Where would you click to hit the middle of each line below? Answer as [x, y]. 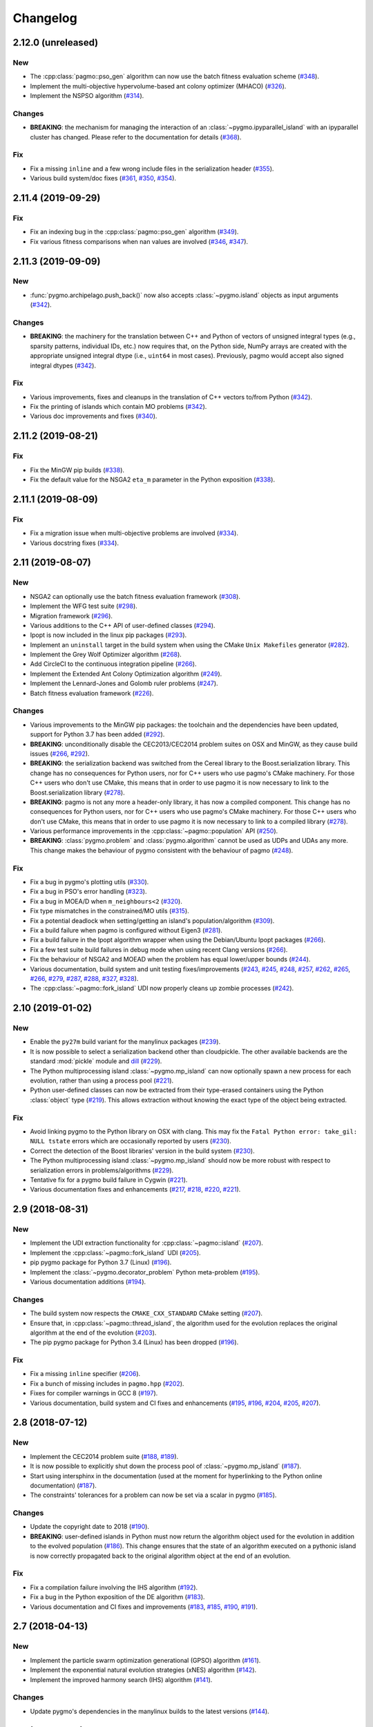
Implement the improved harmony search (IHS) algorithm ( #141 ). [121, 1679]
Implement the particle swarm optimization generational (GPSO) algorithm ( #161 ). [145, 1660]
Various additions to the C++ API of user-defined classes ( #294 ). [123, 625]
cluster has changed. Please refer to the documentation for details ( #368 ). [136, 137]
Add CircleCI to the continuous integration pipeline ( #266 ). [113, 664]
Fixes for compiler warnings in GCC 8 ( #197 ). [94, 1393]
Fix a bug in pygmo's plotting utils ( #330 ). [89, 882]
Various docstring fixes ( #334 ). [74, 543]
